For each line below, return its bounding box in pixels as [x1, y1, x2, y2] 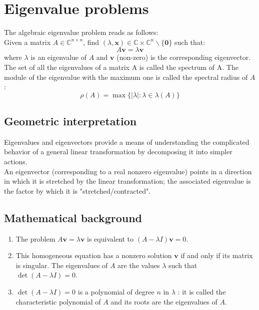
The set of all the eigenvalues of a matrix [4, 61, 129, 72]
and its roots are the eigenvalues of [110, 296, 217, 307]
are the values [117, 260, 160, 270]
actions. [4, 156, 27, 167]
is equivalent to [87, 233, 134, 244]
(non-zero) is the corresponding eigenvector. [116, 52, 251, 62]
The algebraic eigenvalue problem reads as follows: [4, 27, 158, 37]
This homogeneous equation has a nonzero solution [15, 250, 172, 261]
